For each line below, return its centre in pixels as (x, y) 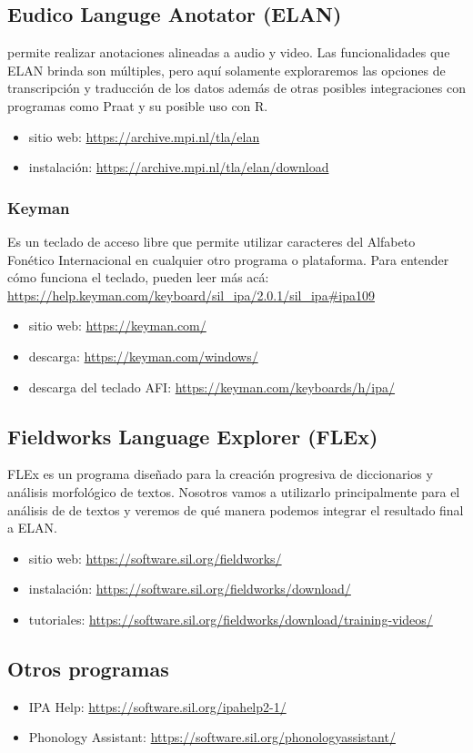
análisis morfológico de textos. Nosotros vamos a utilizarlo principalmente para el (234, 491)
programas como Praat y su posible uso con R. (138, 105)
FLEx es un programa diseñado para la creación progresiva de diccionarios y (220, 474)
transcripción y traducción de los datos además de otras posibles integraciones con (237, 88)
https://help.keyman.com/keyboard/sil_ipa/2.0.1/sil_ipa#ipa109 (191, 295)
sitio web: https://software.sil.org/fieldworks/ (155, 558)
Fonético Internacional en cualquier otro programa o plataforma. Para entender (228, 259)
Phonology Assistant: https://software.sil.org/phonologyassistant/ (212, 737)
